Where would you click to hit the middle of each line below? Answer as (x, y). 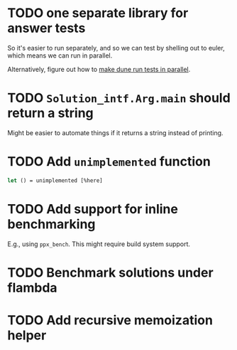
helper (27, 335)
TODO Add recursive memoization (110, 320)
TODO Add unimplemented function (109, 162)
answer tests (46, 28)
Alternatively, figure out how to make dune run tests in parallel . (99, 69)
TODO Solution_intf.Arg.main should (119, 98)
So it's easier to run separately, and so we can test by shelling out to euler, (116, 48)
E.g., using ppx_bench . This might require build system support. (99, 244)
